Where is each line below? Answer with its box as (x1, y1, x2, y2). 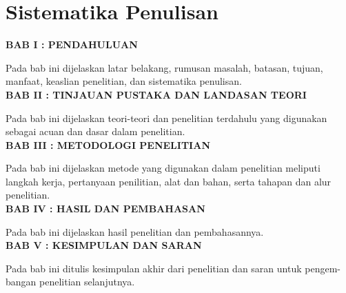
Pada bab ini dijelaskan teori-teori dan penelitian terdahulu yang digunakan (6, 110, 327, 125)
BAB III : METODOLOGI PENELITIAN (6, 137, 210, 152)
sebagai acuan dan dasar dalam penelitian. (6, 124, 185, 139)
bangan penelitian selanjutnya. (6, 274, 135, 289)
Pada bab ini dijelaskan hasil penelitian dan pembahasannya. (6, 224, 264, 239)
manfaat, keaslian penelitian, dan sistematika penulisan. (6, 74, 242, 88)
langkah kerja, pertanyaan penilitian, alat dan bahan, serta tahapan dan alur (6, 174, 332, 188)
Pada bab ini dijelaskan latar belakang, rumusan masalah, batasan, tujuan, (6, 60, 323, 74)
